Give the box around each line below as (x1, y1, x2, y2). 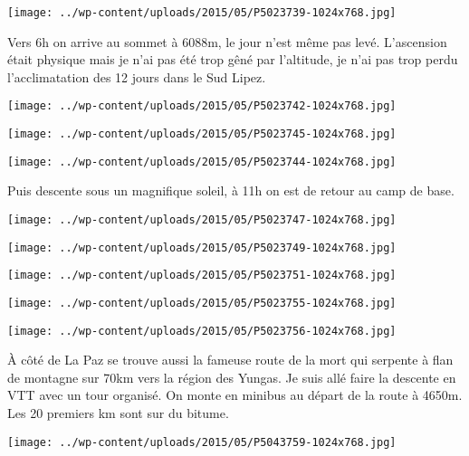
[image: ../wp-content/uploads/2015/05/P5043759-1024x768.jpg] (7, 435, 397, 449)
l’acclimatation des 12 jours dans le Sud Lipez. (7, 67, 266, 86)
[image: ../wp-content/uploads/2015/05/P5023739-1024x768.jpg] (7, 6, 397, 19)
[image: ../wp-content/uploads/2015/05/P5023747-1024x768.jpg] (7, 214, 397, 226)
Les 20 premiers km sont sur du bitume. (7, 404, 229, 423)
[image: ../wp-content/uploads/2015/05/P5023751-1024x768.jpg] (7, 269, 397, 282)
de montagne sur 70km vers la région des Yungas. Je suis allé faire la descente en (7, 367, 456, 386)
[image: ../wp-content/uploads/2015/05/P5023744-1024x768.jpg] (7, 155, 397, 168)
